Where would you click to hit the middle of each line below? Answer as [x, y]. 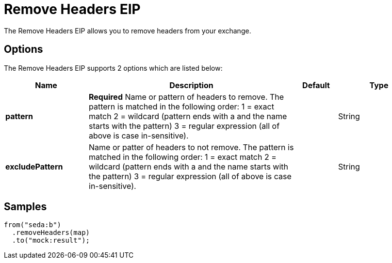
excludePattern [34, 166]
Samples [25, 207]
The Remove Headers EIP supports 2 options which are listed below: [113, 68]
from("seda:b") [33, 225]
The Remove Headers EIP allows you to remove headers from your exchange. [128, 31]
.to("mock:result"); [51, 240]
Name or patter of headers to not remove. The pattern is [191, 147]
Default [316, 85]
